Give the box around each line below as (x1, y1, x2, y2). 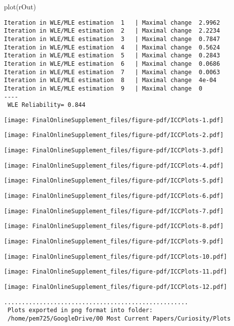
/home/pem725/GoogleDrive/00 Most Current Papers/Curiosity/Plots (7, 315, 231, 322)
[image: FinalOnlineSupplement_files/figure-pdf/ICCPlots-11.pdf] (4, 268, 228, 276)
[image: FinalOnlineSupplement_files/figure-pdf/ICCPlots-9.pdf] (4, 238, 224, 245)
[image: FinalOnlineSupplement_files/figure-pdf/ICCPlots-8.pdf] (4, 223, 224, 230)
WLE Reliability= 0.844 (7, 101, 86, 109)
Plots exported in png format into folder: (7, 307, 153, 314)
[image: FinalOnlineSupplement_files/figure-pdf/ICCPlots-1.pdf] (4, 116, 224, 124)
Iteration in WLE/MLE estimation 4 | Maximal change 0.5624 (4, 44, 220, 51)
